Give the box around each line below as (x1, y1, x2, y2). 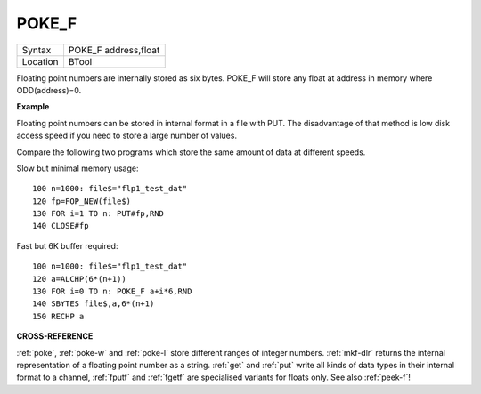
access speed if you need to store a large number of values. (16, 130, 238, 141)
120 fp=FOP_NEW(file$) (32, 196, 132, 206)
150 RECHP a (32, 311, 85, 321)
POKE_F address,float (68, 44, 160, 56)
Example (16, 101, 50, 112)
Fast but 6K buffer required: (16, 240, 118, 251)
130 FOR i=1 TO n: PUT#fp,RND (32, 209, 165, 219)
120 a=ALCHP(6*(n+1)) (32, 274, 126, 284)
